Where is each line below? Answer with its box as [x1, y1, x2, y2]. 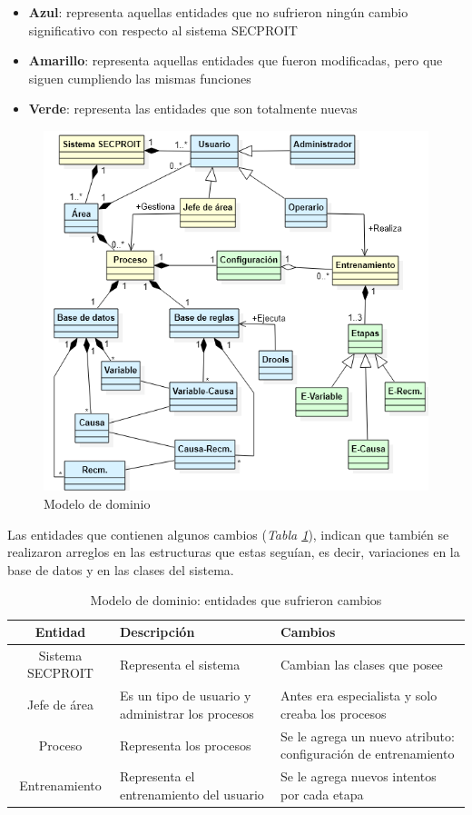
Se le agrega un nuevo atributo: [280, 726, 455, 745]
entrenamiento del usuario [120, 784, 264, 803]
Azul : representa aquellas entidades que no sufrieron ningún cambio [28, 3, 408, 21]
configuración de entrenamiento [280, 744, 455, 763]
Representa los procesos [120, 735, 251, 754]
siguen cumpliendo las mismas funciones [28, 68, 251, 87]
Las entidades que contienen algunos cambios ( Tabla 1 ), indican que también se [7, 524, 449, 543]
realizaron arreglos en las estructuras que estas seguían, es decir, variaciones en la [7, 542, 460, 562]
